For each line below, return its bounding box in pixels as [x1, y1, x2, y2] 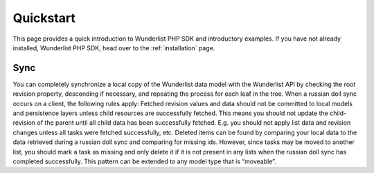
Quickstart [12, 10, 76, 26]
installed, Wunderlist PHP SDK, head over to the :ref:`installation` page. [12, 43, 215, 52]
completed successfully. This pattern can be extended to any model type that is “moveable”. [12, 157, 276, 165]
